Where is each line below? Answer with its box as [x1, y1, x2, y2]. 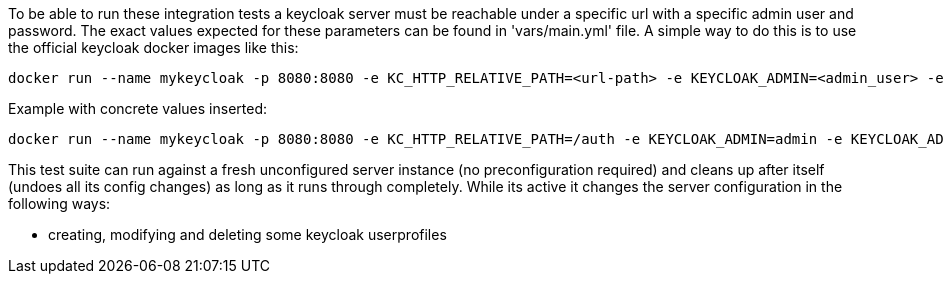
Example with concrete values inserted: [8, 100, 268, 117]
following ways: [8, 195, 111, 212]
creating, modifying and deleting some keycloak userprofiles [48, 226, 447, 243]
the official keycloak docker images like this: [8, 39, 299, 56]
